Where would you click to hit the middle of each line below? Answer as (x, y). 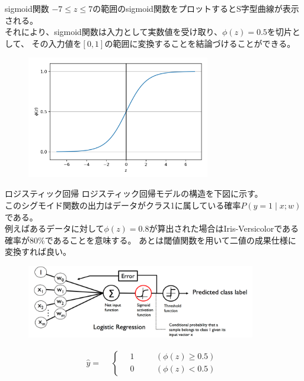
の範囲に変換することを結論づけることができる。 (200, 43)
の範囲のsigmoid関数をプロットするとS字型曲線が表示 (196, 8)
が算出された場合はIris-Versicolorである (224, 228)
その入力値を (57, 43)
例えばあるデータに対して (55, 228)
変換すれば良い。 (38, 252)
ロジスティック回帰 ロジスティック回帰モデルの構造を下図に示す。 (134, 193)
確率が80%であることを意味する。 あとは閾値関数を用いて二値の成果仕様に (151, 240)
